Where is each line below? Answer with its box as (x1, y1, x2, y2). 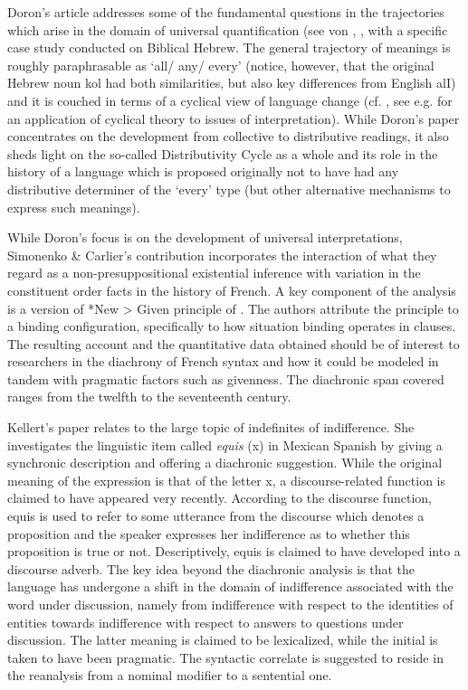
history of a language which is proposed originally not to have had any (7, 162, 399, 181)
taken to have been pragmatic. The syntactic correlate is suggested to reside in (7, 647, 444, 666)
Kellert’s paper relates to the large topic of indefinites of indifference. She (7, 418, 415, 437)
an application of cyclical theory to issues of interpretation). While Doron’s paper (7, 109, 460, 128)
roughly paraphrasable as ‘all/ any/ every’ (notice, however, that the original (7, 55, 435, 74)
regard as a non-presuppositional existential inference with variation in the (7, 263, 421, 282)
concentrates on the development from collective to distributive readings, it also (7, 127, 449, 146)
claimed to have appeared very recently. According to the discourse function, (7, 488, 432, 507)
